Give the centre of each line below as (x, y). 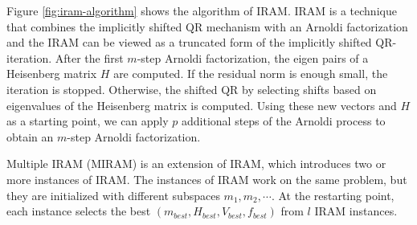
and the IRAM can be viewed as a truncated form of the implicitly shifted (189, 42)
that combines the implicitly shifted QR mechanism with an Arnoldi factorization (207, 26)
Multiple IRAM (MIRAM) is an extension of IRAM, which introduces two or (196, 164)
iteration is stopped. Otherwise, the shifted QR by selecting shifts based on (192, 89)
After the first (89, 57)
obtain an (30, 136)
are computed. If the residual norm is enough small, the (251, 74)
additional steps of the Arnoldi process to (284, 121)
